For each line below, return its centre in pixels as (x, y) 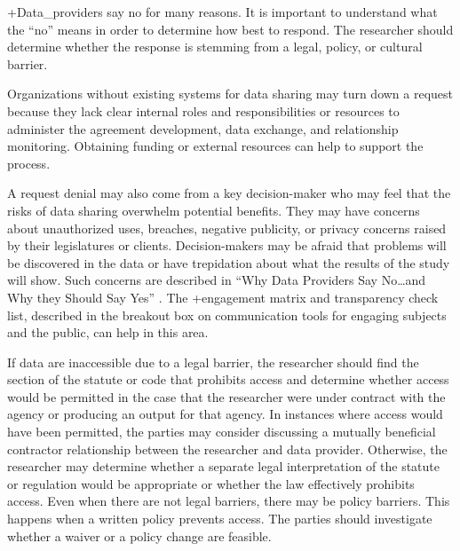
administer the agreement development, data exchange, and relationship (203, 128)
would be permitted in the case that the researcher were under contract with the (226, 396)
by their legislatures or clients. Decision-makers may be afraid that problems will (227, 245)
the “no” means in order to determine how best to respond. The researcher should (230, 29)
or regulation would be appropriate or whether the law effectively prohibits (211, 483)
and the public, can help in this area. (108, 332)
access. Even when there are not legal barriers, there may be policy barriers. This (229, 501)
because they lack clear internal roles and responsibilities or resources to (203, 110)
